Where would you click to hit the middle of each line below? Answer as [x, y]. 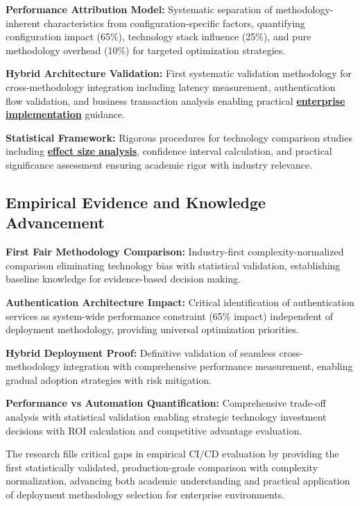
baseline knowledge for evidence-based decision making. [123, 279]
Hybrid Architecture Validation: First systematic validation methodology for [179, 73]
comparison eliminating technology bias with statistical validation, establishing [173, 265]
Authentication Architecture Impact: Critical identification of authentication [180, 302]
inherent [23, 23]
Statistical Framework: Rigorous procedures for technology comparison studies [179, 137]
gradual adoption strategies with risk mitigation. [109, 379]
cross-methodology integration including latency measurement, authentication [171, 86]
